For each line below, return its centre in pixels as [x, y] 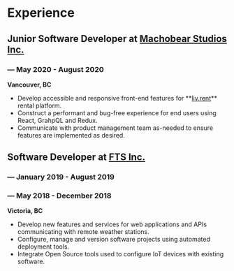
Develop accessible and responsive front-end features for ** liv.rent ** [117, 98]
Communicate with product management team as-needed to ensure [115, 128]
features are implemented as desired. [71, 135]
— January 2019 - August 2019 [61, 177]
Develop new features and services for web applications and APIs [112, 224]
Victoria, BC [25, 211]
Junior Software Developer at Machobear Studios [117, 39]
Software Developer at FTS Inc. [76, 158]
